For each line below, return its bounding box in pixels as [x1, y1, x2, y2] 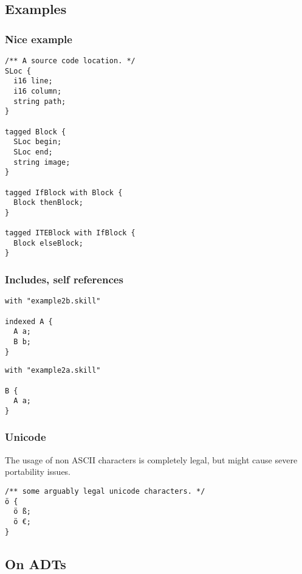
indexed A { [5, 317, 53, 326]
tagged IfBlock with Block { [5, 188, 123, 197]
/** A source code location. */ [5, 57, 136, 65]
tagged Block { [5, 127, 66, 136]
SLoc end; [13, 147, 53, 156]
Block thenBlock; [13, 198, 83, 207]
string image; [13, 157, 70, 167]
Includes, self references [5, 272, 123, 287]
